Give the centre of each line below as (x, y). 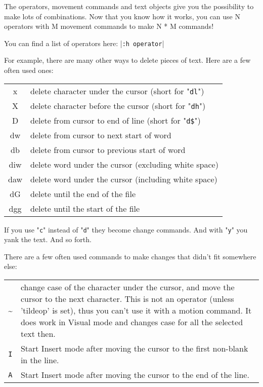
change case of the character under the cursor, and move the (127, 287)
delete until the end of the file (83, 193)
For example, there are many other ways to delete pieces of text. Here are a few (127, 60)
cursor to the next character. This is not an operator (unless (127, 299)
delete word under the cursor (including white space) (124, 179)
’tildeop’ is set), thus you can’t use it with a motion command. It (136, 311)
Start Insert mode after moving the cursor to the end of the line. (135, 375)
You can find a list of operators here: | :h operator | (84, 43)
